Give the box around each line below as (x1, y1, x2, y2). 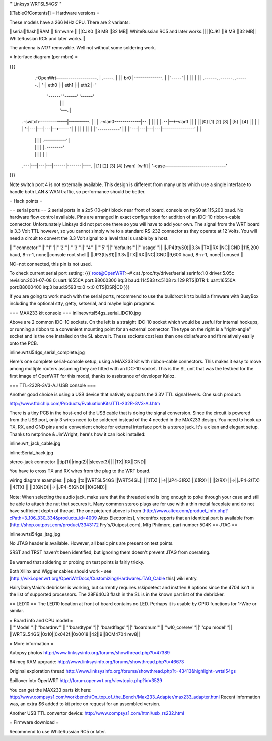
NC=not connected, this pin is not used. (9, 261, 92, 267)
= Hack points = (9, 198, 43, 204)
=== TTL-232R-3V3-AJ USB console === (9, 382, 96, 388)
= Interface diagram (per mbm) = (9, 54, 78, 60)
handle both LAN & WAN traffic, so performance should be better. (9, 189, 146, 195)
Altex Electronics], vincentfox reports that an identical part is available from (98, 515, 254, 521)
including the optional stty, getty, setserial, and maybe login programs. (9, 300, 156, 306)
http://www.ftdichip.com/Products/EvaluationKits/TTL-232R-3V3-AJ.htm (9, 401, 160, 407)
